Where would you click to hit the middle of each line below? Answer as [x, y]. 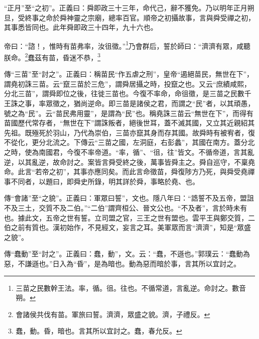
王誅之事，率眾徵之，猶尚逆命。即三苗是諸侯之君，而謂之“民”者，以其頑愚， [129, 103]
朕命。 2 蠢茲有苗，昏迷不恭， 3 [52, 56]
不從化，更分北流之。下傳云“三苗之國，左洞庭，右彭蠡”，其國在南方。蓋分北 [129, 142]
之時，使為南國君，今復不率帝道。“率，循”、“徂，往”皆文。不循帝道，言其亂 [129, 152]
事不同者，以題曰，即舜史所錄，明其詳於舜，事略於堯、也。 [102, 181]
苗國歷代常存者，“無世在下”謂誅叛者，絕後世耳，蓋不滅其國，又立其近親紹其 [129, 123]
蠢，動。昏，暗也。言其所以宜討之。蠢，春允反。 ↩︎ [99, 331]
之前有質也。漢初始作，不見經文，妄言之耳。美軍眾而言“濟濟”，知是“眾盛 [131, 227]
